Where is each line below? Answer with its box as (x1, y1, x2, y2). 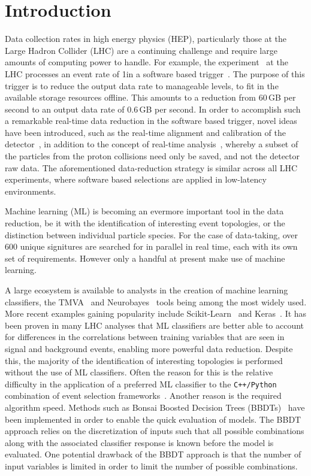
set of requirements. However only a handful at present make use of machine (5, 251, 285, 264)
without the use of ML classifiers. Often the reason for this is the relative (5, 366, 273, 378)
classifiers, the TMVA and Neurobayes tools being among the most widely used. (5, 295, 307, 308)
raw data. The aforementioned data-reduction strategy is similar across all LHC (5, 161, 298, 174)
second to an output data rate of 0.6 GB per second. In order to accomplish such (5, 102, 301, 115)
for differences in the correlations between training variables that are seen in (5, 331, 285, 343)
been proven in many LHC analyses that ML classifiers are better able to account (5, 319, 304, 331)
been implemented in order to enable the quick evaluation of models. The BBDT (5, 413, 301, 425)
